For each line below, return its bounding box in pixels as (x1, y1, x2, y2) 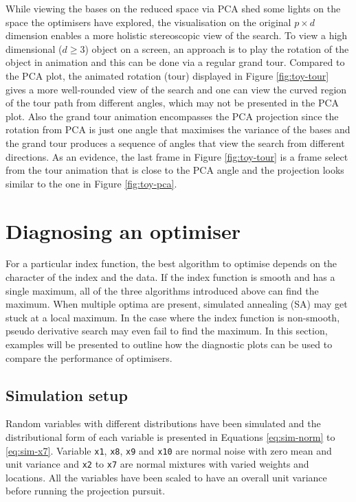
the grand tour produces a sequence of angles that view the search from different (5, 135, 345, 150)
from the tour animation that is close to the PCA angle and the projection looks (5, 163, 344, 177)
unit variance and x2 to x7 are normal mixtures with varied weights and (5, 457, 309, 471)
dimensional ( (5, 41, 63, 56)
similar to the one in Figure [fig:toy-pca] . (5, 176, 177, 190)
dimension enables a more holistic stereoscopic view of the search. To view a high (5, 28, 348, 43)
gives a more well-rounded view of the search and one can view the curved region (5, 82, 347, 96)
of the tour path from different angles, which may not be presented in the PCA (5, 95, 340, 110)
